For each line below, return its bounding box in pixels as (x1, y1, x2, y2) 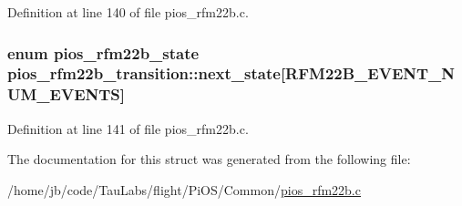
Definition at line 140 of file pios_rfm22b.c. (7, 3, 249, 21)
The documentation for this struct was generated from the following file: (7, 149, 411, 169)
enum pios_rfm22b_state (7, 41, 200, 64)
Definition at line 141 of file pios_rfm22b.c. (7, 118, 249, 138)
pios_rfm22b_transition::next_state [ (7, 62, 286, 85)
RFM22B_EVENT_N (285, 62, 456, 85)
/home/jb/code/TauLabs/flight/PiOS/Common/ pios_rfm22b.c (7, 180, 361, 199)
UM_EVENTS (7, 83, 120, 106)
